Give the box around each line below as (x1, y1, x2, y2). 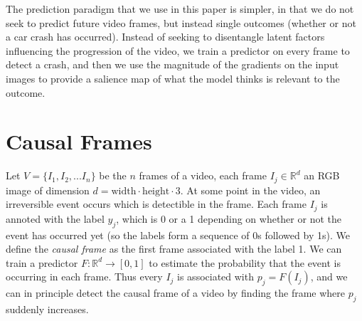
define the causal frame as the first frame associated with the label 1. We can (6, 241, 342, 256)
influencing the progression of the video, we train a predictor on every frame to (6, 43, 350, 58)
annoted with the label (6, 211, 105, 226)
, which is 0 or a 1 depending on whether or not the (116, 211, 341, 226)
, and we (310, 269, 348, 284)
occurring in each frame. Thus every (6, 269, 163, 284)
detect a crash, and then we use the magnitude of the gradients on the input (6, 57, 339, 72)
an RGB (304, 168, 340, 183)
